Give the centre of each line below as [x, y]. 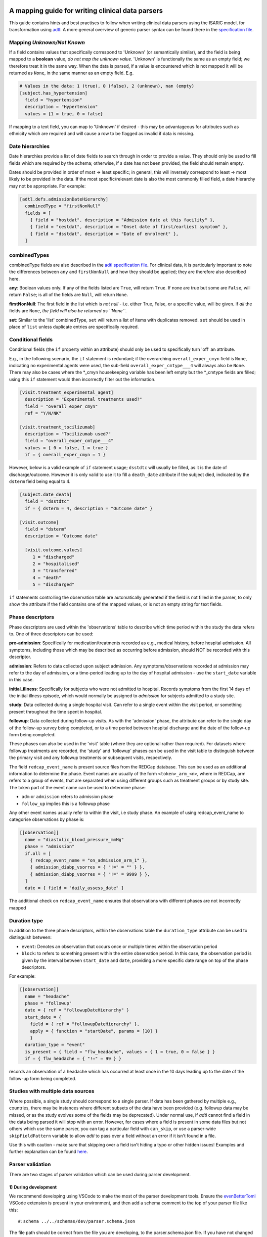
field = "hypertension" [54, 100]
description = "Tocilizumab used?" [68, 434]
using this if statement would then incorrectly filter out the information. [82, 379]
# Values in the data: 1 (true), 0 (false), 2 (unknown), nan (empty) [107, 86]
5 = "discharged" [53, 585]
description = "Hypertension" [62, 107]
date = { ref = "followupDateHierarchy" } [77, 1010]
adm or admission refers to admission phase [67, 797]
